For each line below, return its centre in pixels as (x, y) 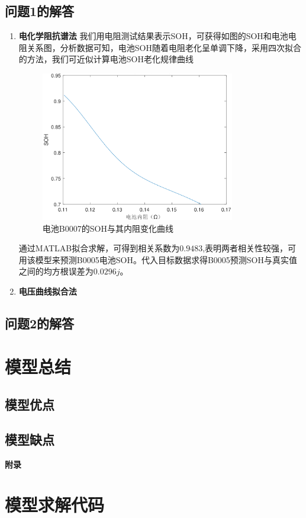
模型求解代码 (55, 505)
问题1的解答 (40, 11)
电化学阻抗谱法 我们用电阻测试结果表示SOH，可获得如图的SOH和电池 (153, 36)
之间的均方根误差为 (56, 271)
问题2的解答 (40, 323)
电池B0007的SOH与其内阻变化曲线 (108, 228)
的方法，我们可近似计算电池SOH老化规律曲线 (106, 59)
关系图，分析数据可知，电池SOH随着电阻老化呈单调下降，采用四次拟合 (164, 47)
